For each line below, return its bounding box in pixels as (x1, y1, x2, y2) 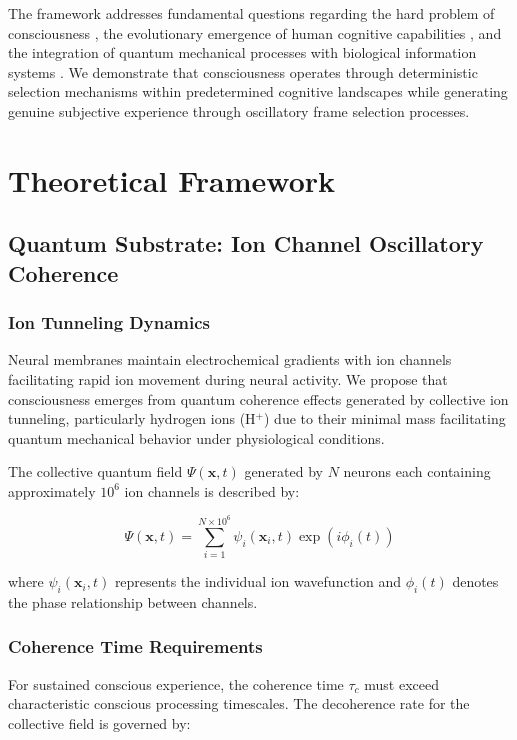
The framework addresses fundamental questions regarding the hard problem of (8, 3, 495, 23)
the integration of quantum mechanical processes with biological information (8, 42, 477, 63)
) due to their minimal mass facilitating (264, 408, 506, 429)
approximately (8, 480, 96, 501)
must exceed (364, 673, 440, 694)
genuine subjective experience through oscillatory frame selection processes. (8, 100, 470, 121)
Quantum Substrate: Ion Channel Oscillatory (8, 228, 484, 259)
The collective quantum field (8, 461, 183, 482)
